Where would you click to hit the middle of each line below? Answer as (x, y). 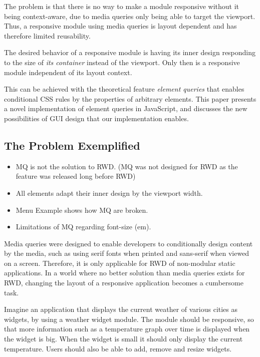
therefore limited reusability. (47, 35)
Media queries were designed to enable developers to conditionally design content (128, 243)
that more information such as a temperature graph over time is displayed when (127, 329)
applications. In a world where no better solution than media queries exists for (124, 273)
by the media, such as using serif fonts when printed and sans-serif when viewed (127, 253)
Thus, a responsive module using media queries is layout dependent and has (120, 26)
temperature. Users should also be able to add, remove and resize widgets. (118, 348)
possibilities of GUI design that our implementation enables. (96, 118)
